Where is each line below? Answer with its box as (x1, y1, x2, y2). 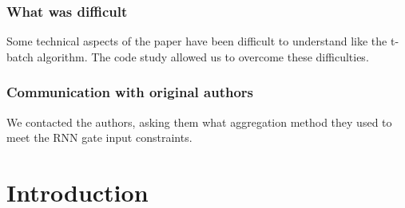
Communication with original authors (6, 82, 253, 102)
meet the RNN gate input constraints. (6, 129, 193, 146)
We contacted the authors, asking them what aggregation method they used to (6, 113, 392, 130)
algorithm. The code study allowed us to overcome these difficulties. (37, 48, 369, 65)
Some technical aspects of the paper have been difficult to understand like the (6, 33, 387, 49)
